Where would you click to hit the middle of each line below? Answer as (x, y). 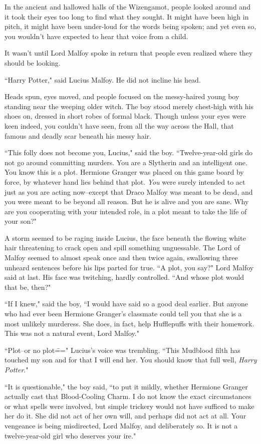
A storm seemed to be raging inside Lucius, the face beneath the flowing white (125, 238)
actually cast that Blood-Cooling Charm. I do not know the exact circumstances (128, 396)
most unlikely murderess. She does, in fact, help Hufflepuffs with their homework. (129, 323)
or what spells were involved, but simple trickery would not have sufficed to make (129, 406)
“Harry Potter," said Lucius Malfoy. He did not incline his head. (103, 79)
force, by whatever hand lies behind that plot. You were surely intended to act (125, 181)
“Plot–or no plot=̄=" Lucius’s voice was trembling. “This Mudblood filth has (122, 350)
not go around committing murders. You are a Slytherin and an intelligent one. (126, 162)
